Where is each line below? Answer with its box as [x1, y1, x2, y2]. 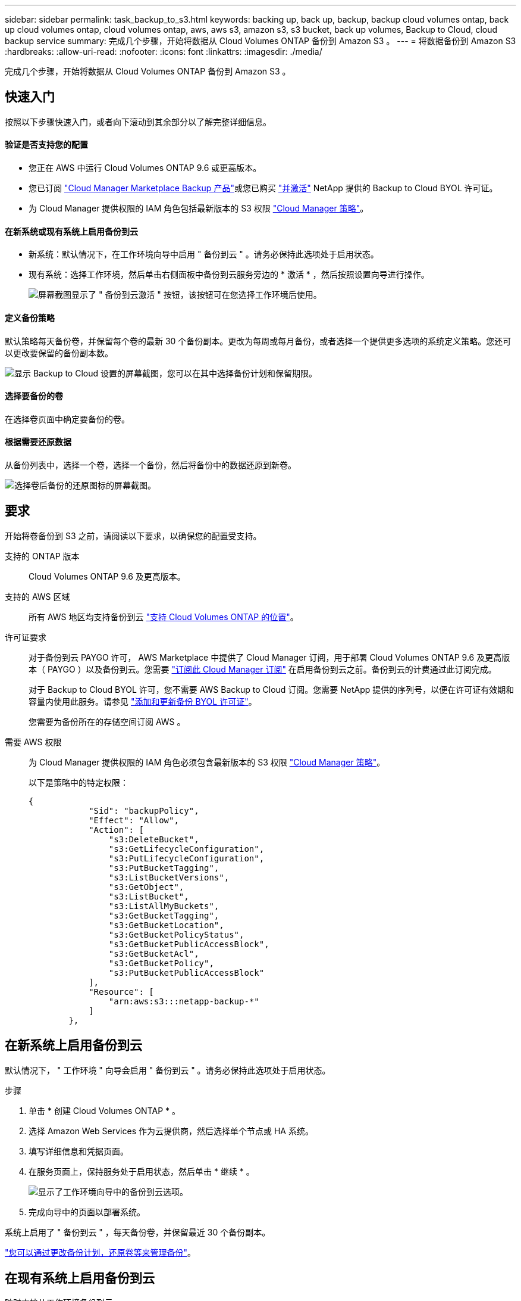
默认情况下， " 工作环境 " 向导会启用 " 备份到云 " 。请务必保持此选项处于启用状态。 [5, 1065, 331, 1075]
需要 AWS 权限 [5, 736, 62, 747]
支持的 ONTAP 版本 [5, 550, 80, 561]
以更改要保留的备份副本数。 [5, 347, 113, 358]
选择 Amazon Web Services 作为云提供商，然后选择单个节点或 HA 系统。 [29, 1125, 313, 1136]
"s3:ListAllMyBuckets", [108, 901, 219, 911]
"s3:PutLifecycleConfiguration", [108, 853, 265, 863]
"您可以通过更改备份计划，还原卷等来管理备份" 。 [5, 1247, 196, 1258]
